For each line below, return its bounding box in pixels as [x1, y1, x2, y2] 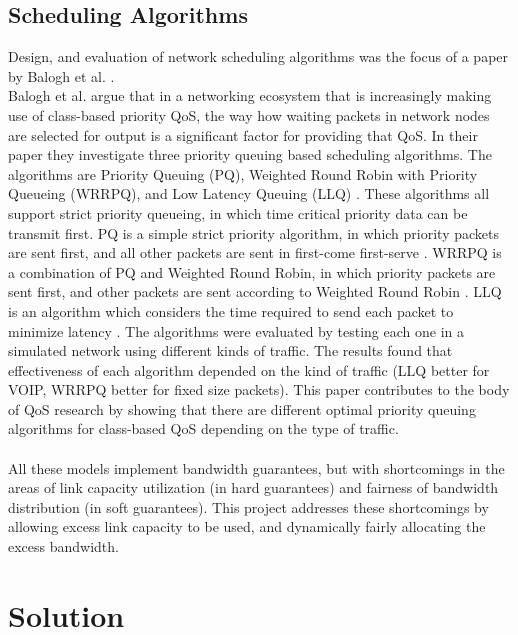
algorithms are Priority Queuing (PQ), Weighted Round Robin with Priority [8, 163, 478, 184]
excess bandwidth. [8, 536, 119, 557]
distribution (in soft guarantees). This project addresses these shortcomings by [8, 496, 489, 517]
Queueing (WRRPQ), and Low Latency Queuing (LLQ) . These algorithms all [8, 183, 490, 204]
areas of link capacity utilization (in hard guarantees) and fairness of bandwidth [8, 477, 499, 498]
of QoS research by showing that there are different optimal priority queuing [8, 398, 476, 419]
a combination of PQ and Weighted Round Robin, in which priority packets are [8, 261, 496, 282]
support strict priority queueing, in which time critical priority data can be [8, 202, 468, 223]
